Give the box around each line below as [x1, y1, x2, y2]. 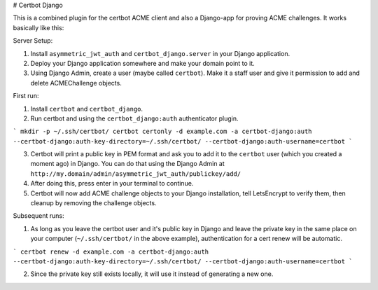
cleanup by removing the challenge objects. [30, 199, 157, 207]
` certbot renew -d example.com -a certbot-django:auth [13, 247, 209, 256]
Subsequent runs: [13, 212, 64, 220]
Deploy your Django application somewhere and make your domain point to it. [30, 59, 255, 67]
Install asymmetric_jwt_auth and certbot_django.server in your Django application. [30, 49, 290, 57]
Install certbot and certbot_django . [30, 104, 143, 113]
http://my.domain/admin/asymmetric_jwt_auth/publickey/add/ [30, 170, 241, 178]
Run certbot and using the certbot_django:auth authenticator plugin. [30, 114, 239, 123]
